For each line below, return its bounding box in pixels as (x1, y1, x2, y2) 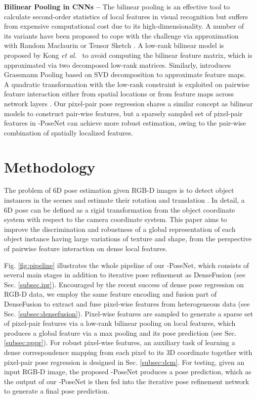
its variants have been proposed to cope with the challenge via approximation (4, 30, 239, 41)
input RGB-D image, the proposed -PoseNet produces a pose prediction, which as (4, 366, 252, 377)
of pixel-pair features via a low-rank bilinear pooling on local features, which (4, 318, 236, 328)
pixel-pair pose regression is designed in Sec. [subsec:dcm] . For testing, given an (4, 356, 245, 367)
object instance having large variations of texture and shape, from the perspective (4, 233, 252, 244)
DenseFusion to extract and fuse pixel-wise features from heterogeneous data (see (4, 298, 250, 309)
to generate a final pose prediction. (4, 386, 109, 396)
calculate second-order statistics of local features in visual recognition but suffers (4, 11, 248, 21)
